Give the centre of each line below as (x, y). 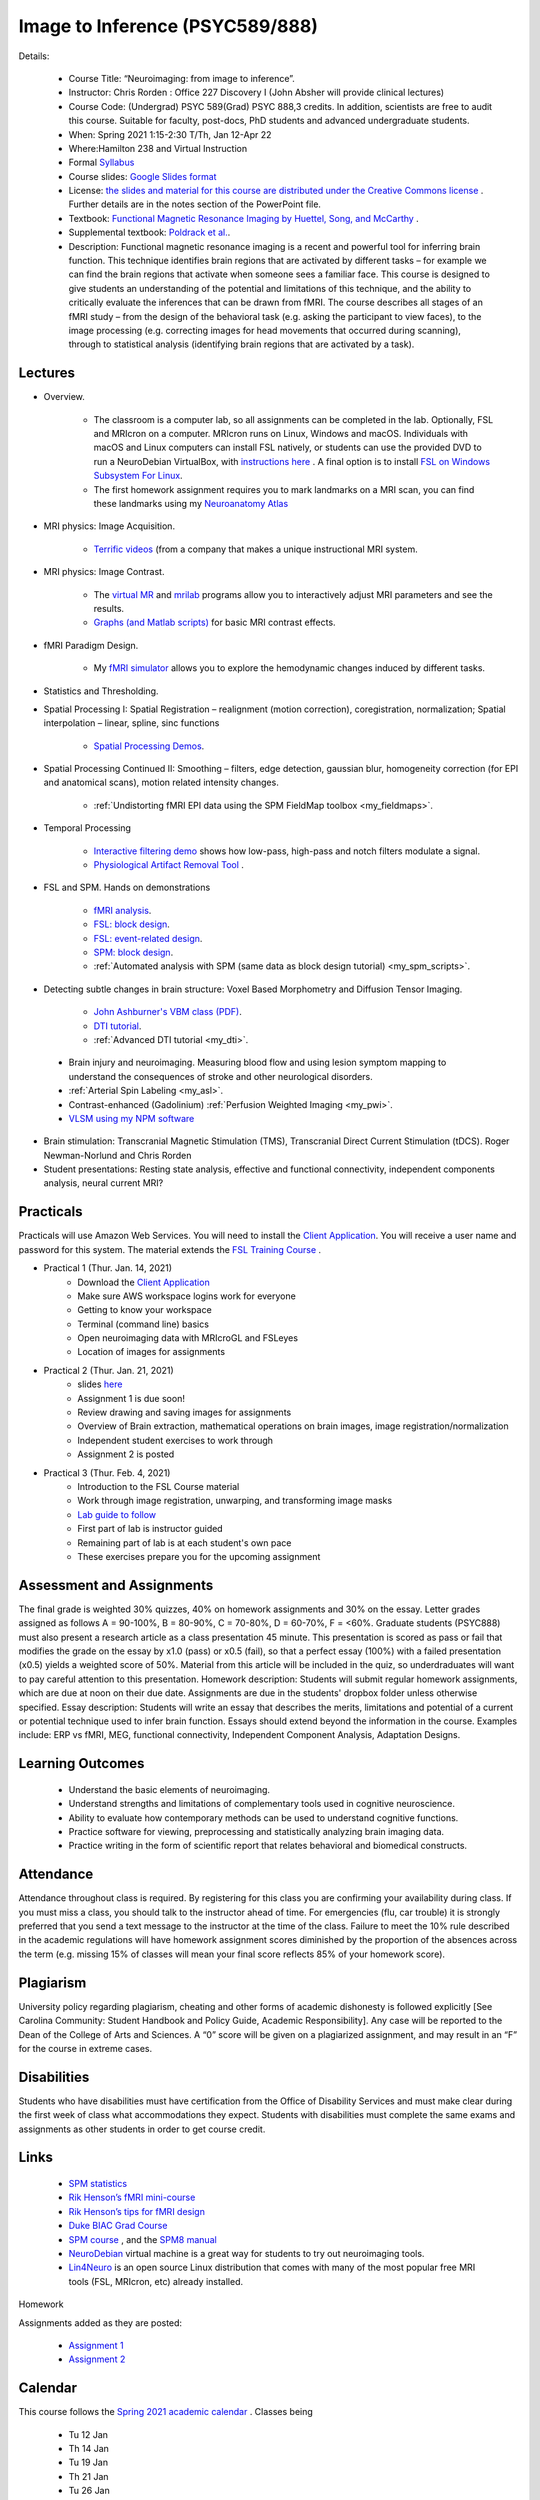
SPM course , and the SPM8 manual (142, 2239)
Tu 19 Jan (88, 2462)
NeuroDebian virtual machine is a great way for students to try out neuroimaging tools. (246, 2253)
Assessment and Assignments (116, 1585)
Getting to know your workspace (144, 1310)
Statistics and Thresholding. (101, 691)
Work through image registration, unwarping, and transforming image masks (235, 1501)
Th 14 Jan (89, 2448)
